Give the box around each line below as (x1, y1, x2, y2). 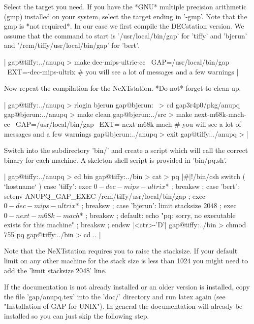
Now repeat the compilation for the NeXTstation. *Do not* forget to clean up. (4, 83, 241, 93)
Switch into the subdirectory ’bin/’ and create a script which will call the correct (4, 145, 248, 155)
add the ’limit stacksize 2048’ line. (4, 265, 107, 275)
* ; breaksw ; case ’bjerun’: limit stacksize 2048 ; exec (75, 200, 237, 211)
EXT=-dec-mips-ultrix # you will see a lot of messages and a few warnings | (7, 66, 239, 76)
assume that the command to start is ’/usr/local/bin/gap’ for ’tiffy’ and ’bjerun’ (4, 30, 247, 40)
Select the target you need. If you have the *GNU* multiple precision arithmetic (4, 1, 247, 11)
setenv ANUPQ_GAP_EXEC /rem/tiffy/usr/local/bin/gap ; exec (4, 190, 206, 201)
